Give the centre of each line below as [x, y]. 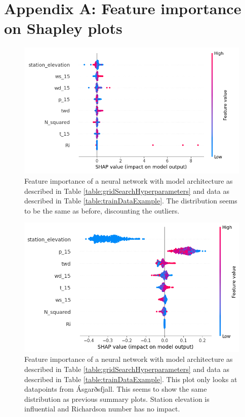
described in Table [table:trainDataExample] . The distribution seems [131, 201]
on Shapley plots [63, 28]
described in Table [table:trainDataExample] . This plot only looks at [131, 379]
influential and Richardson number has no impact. [102, 409]
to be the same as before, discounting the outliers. [102, 210]
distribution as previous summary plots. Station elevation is [117, 399]
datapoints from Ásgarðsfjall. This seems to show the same [116, 389]
